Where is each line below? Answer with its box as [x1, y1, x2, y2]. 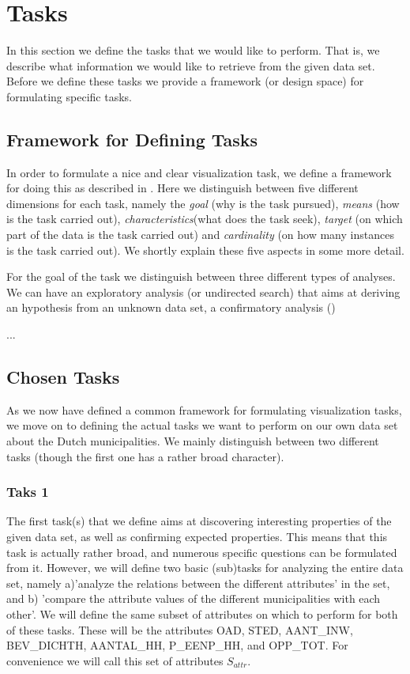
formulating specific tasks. [6, 88, 132, 104]
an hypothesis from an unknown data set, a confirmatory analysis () [6, 299, 336, 316]
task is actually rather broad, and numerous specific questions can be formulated [6, 543, 397, 560]
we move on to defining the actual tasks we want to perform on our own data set [6, 417, 398, 434]
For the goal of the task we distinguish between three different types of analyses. [6, 268, 396, 285]
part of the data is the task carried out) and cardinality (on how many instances [6, 226, 394, 243]
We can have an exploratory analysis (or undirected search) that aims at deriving [6, 283, 401, 300]
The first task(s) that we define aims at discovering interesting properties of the [6, 513, 392, 529]
